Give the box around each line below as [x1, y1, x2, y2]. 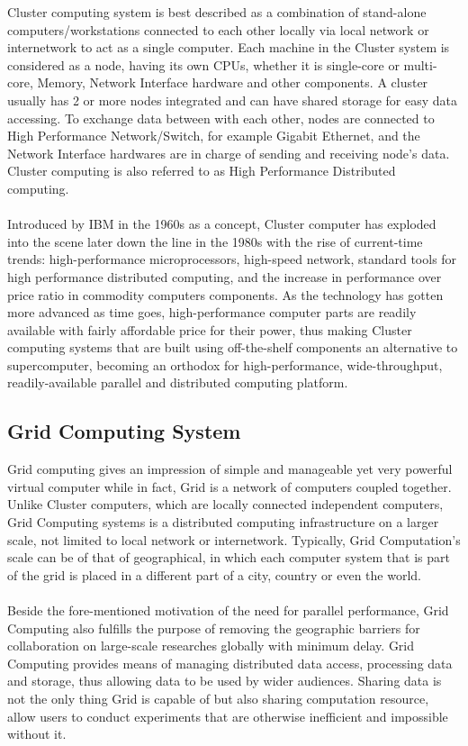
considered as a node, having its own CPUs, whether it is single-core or [7, 55, 400, 74]
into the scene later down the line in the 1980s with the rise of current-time [7, 232, 423, 250]
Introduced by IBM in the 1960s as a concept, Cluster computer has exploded [7, 214, 436, 233]
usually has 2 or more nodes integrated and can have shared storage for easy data [7, 90, 458, 109]
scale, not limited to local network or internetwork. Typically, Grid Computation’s [7, 530, 461, 549]
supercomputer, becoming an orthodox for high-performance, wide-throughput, [7, 355, 443, 374]
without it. [7, 724, 67, 743]
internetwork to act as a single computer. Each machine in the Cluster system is [7, 38, 450, 57]
